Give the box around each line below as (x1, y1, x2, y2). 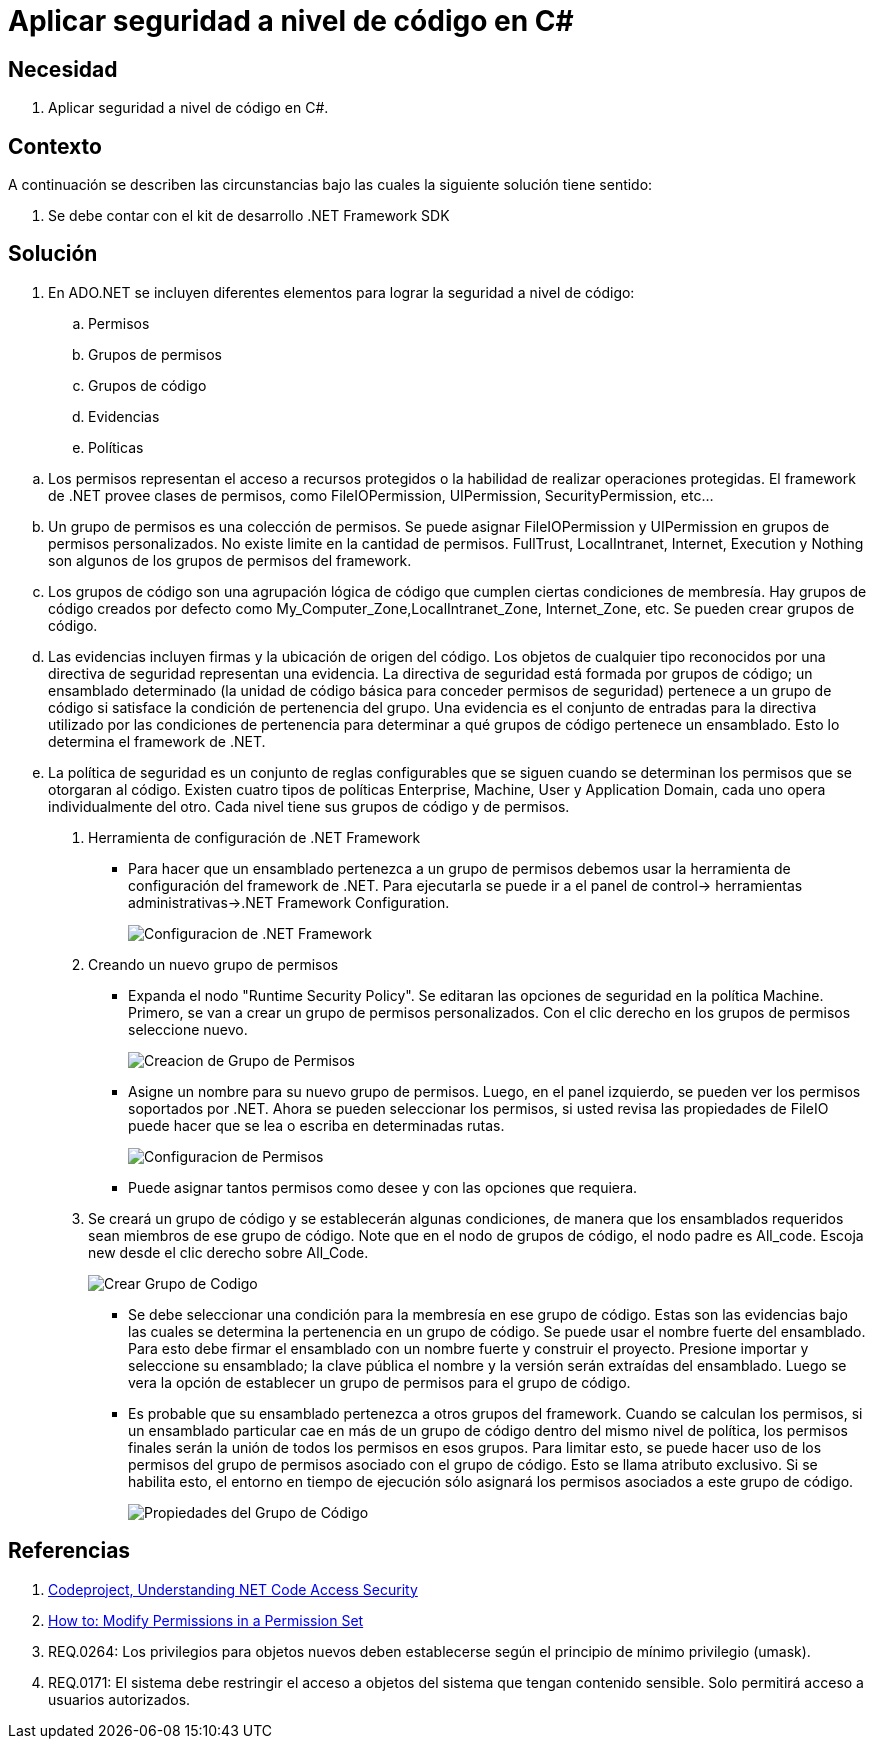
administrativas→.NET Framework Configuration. (128, 893, 450, 911)
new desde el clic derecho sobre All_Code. (88, 1243, 369, 1261)
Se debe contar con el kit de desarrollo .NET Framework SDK (48, 207, 450, 225)
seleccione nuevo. (128, 1020, 248, 1038)
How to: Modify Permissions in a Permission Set (48, 1611, 364, 1629)
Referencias (8, 1538, 131, 1564)
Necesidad (8, 56, 118, 82)
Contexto (8, 133, 102, 159)
